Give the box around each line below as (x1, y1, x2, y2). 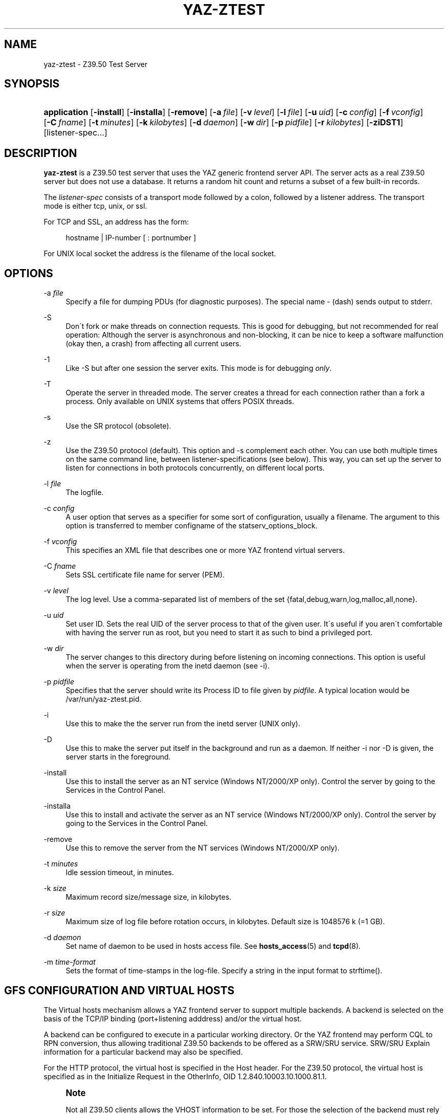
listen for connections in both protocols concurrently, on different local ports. (65, 463, 325, 473)
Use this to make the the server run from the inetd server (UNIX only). (65, 719, 300, 728)
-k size (43, 884, 66, 893)
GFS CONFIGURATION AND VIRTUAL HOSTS (4, 984, 235, 997)
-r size (43, 908, 65, 918)
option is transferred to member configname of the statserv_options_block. (65, 521, 318, 530)
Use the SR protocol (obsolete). (65, 421, 171, 431)
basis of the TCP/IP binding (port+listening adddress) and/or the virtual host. (43, 1014, 302, 1023)
